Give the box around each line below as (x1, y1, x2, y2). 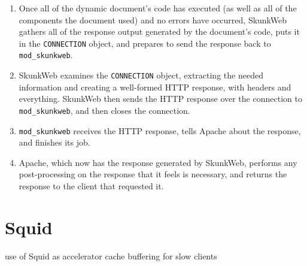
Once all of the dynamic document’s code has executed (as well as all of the (19, 2, 297, 14)
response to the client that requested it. (19, 180, 164, 192)
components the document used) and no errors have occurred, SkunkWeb (19, 13, 287, 26)
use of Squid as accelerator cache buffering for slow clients (5, 249, 217, 262)
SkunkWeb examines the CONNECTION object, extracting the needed (19, 69, 263, 81)
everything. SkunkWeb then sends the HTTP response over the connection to (19, 92, 302, 105)
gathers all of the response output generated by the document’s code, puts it (19, 25, 300, 38)
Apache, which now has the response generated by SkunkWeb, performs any (19, 156, 297, 168)
